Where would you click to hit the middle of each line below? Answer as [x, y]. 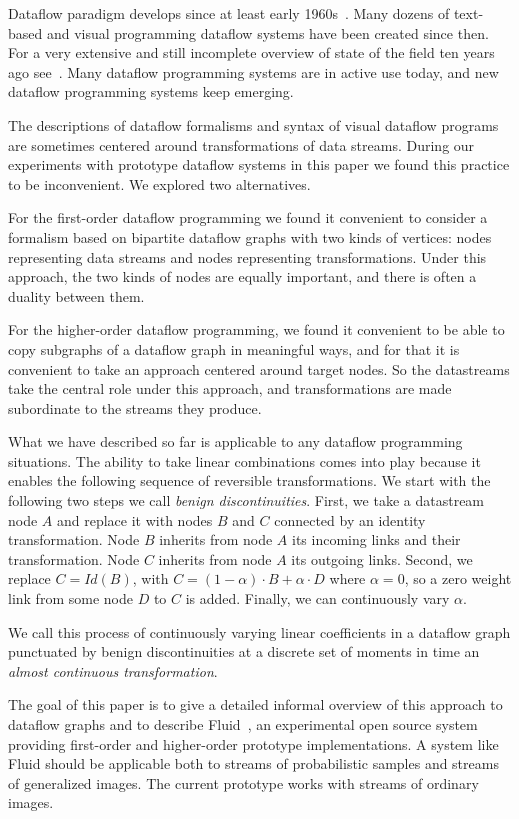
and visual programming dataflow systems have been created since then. [267, 32]
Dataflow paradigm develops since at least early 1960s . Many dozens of [229, 13]
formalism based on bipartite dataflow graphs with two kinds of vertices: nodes [250, 236]
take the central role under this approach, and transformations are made [230, 388]
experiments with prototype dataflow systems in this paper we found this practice [259, 164]
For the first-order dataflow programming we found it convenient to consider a [248, 217]
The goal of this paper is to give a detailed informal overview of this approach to [255, 704]
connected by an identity [350, 519]
